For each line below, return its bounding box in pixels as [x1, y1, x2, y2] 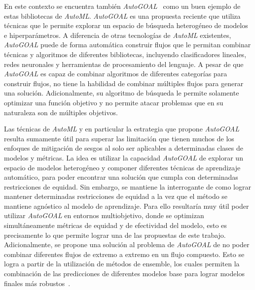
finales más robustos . [4, 278, 71, 288]
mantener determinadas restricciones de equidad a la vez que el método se [4, 191, 228, 201]
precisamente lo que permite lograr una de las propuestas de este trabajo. [4, 229, 226, 240]
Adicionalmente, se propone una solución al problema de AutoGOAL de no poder [4, 239, 250, 250]
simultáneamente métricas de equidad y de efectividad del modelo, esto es [4, 220, 227, 230]
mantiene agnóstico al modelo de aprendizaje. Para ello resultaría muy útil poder [4, 200, 249, 211]
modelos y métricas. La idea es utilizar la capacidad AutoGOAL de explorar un [4, 152, 243, 162]
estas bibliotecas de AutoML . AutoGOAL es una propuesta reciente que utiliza [4, 10, 241, 21]
